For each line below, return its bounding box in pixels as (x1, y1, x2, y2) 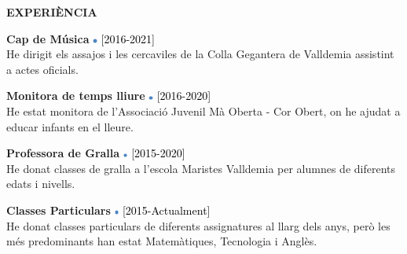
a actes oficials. (6, 61, 79, 77)
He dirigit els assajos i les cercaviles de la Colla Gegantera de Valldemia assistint (6, 46, 394, 62)
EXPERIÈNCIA (6, 4, 97, 20)
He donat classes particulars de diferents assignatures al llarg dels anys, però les (6, 217, 390, 234)
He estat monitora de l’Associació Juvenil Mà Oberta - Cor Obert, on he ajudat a (6, 102, 401, 119)
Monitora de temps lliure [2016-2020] (6, 87, 211, 104)
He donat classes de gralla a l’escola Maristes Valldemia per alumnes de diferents (6, 160, 395, 176)
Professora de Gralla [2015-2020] (6, 145, 185, 161)
